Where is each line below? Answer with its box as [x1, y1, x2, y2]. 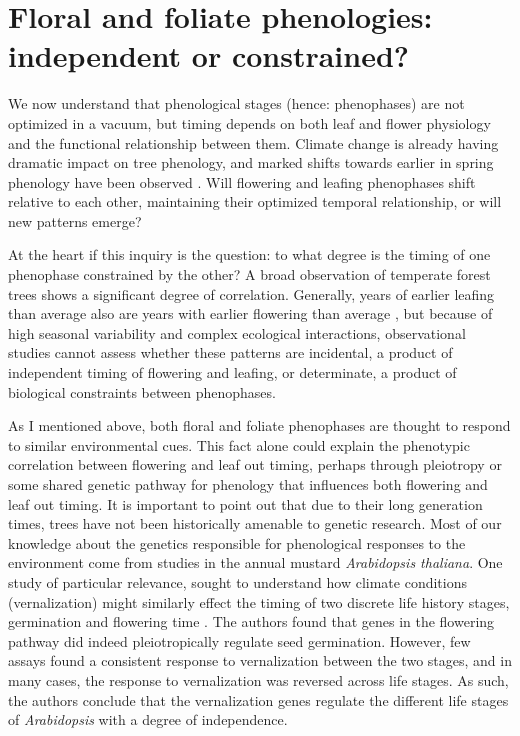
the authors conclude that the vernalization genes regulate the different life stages [8, 689, 509, 710]
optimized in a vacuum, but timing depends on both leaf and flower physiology [8, 112, 491, 133]
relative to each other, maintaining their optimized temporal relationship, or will [8, 191, 502, 212]
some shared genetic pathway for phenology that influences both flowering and [8, 474, 488, 494]
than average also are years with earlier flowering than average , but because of [8, 303, 493, 324]
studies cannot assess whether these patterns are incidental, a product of [8, 342, 453, 363]
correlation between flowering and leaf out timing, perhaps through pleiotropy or [8, 454, 502, 475]
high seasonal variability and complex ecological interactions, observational [8, 322, 466, 343]
